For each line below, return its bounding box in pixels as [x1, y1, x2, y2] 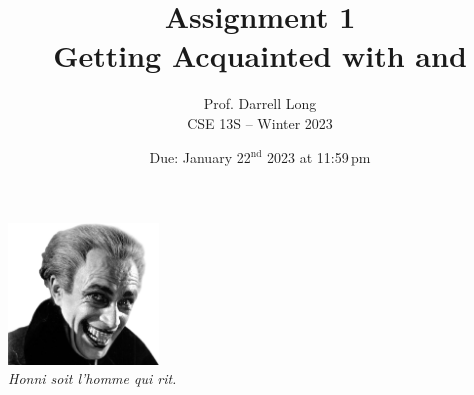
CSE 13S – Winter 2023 [187, 112, 333, 133]
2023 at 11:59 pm [267, 146, 371, 167]
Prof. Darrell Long [203, 93, 317, 114]
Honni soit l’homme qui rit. [8, 368, 177, 389]
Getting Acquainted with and [53, 35, 467, 76]
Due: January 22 [149, 146, 251, 167]
